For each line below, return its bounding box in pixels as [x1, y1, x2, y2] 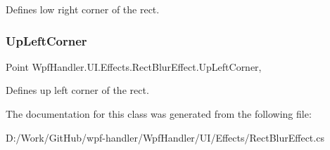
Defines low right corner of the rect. [6, 2, 160, 16]
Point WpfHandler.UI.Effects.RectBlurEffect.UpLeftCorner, [6, 59, 262, 74]
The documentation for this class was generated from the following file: [6, 107, 312, 121]
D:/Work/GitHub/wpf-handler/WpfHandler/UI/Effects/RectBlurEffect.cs [6, 130, 324, 144]
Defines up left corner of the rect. [6, 83, 149, 97]
